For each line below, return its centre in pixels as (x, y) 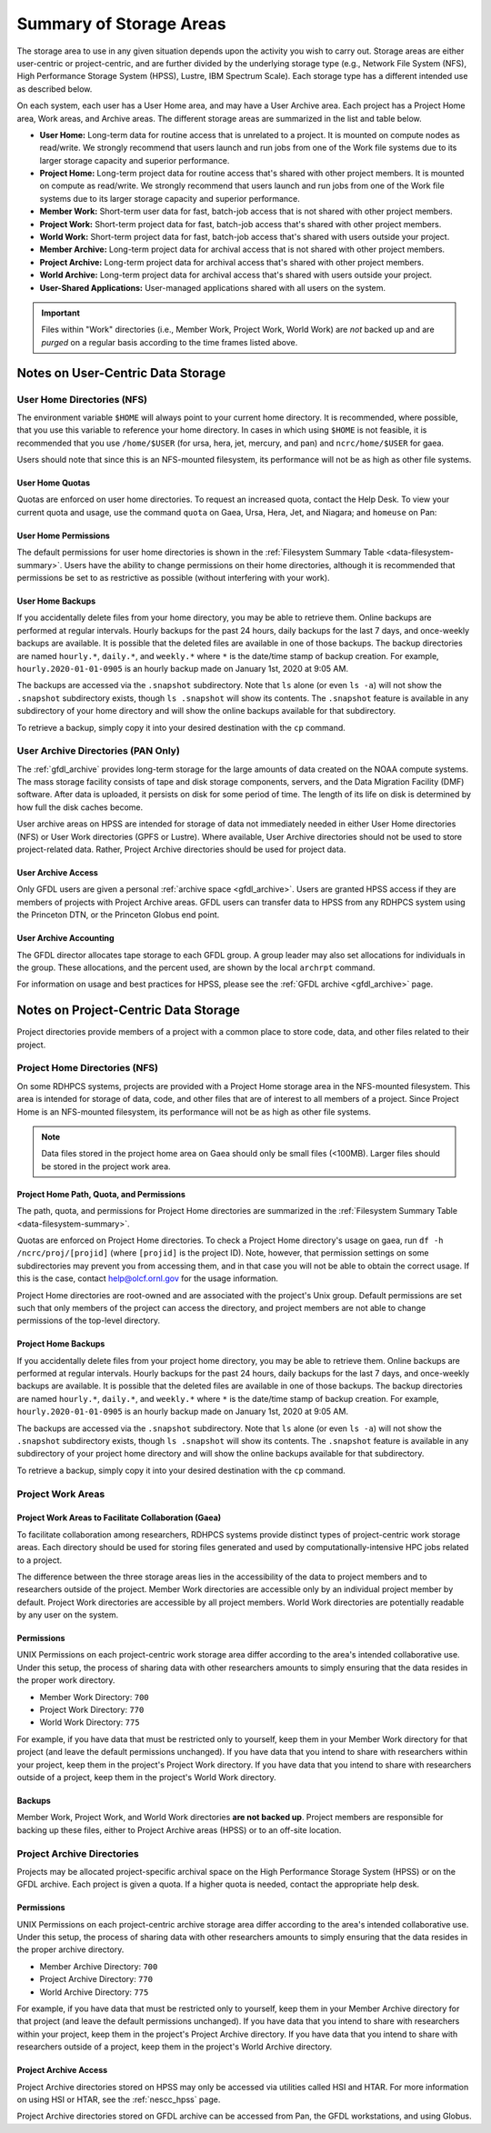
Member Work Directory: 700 (94, 1697)
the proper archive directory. (70, 1949)
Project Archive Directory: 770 (96, 1979)
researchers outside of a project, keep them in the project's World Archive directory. (175, 2047)
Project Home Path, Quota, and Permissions (101, 1194)
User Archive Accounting (65, 938)
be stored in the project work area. (106, 1166)
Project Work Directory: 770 (92, 1710)
